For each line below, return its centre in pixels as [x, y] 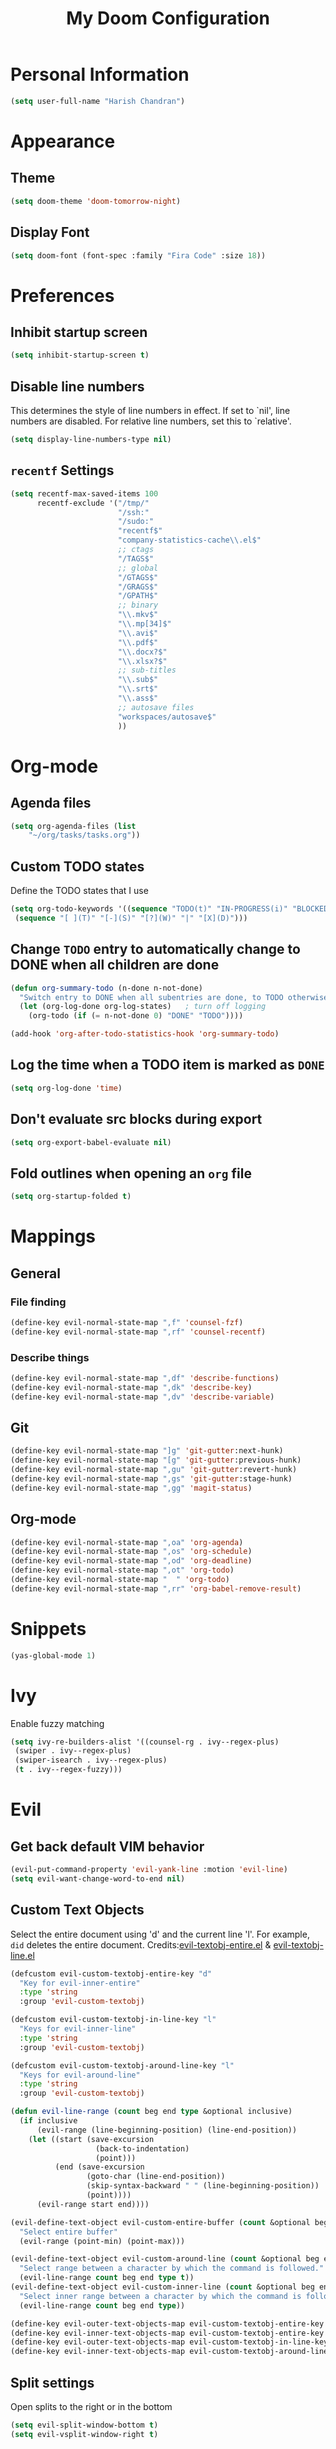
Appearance [63, 141]
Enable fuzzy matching [57, 1723]
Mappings [53, 1236]
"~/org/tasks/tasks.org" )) [84, 835]
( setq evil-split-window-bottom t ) [84, 2425]
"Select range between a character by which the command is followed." [172, 2268]
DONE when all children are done [115, 965]
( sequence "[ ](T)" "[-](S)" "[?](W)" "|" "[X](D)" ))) [131, 918]
